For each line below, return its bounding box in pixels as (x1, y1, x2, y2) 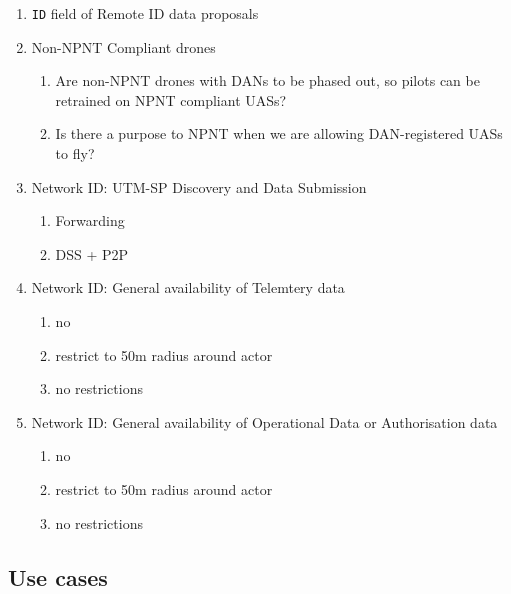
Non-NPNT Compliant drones (31, 36, 216, 57)
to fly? (55, 143, 95, 164)
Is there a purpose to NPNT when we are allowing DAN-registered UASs (55, 123, 503, 144)
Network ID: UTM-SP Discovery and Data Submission (31, 176, 367, 197)
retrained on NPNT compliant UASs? (55, 89, 287, 110)
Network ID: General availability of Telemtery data (31, 277, 345, 298)
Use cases (8, 561, 108, 592)
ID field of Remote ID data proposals (31, 3, 259, 23)
